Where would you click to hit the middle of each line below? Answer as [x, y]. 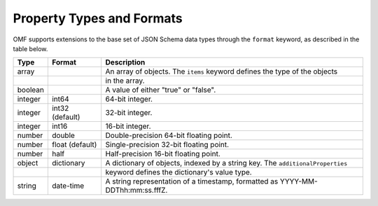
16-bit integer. [128, 126]
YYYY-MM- [299, 181]
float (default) [74, 145]
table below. [30, 48]
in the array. [125, 81]
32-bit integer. [129, 113]
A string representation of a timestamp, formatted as [192, 181]
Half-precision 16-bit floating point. [163, 154]
